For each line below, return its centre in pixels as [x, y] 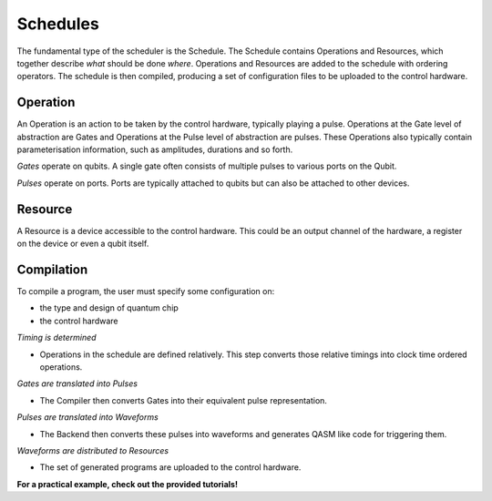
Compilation [52, 269]
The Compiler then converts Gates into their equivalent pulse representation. [184, 400]
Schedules [58, 24]
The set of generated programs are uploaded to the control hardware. [170, 467]
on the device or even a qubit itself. [83, 244]
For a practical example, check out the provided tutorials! [128, 484]
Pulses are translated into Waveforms [87, 417]
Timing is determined [56, 338]
